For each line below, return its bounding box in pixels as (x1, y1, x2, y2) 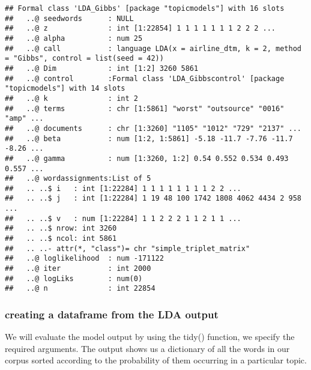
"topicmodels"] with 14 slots (5, 84, 125, 93)
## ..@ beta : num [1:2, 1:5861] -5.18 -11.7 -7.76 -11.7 (5, 134, 293, 143)
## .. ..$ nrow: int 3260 (5, 224, 117, 233)
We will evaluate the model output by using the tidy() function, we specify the (5, 330, 295, 343)
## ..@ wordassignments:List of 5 (5, 174, 151, 183)
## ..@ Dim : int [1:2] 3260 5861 (5, 64, 199, 73)
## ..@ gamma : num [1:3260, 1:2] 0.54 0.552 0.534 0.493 (5, 154, 289, 163)
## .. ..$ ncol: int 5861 (5, 234, 117, 243)
